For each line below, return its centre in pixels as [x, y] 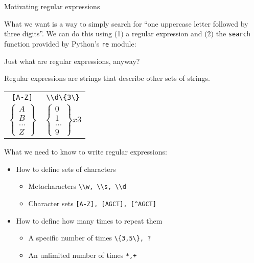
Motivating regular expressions [52, 6]
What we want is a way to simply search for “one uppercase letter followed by [126, 23]
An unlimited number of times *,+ [83, 255]
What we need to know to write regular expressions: [86, 152]
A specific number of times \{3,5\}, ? [90, 238]
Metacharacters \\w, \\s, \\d [77, 186]
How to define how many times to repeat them [89, 220]
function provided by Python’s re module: [70, 43]
